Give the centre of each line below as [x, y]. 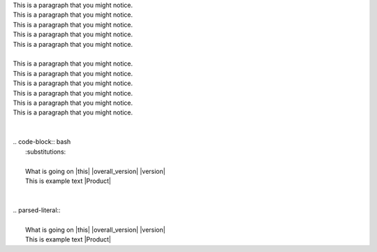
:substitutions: [46, 151]
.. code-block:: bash [42, 142]
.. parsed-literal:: [37, 210]
